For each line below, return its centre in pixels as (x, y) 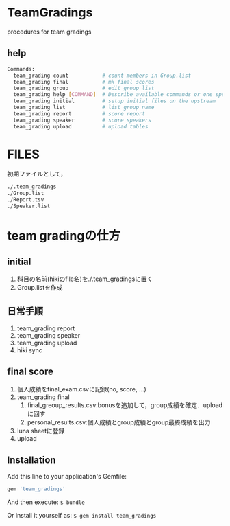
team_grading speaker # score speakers (82, 120)
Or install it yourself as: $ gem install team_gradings (82, 516)
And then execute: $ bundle (46, 502)
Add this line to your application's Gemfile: (67, 477)
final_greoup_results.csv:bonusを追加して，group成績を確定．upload (125, 405)
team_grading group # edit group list (84, 88)
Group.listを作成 (40, 287)
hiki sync (30, 350)
